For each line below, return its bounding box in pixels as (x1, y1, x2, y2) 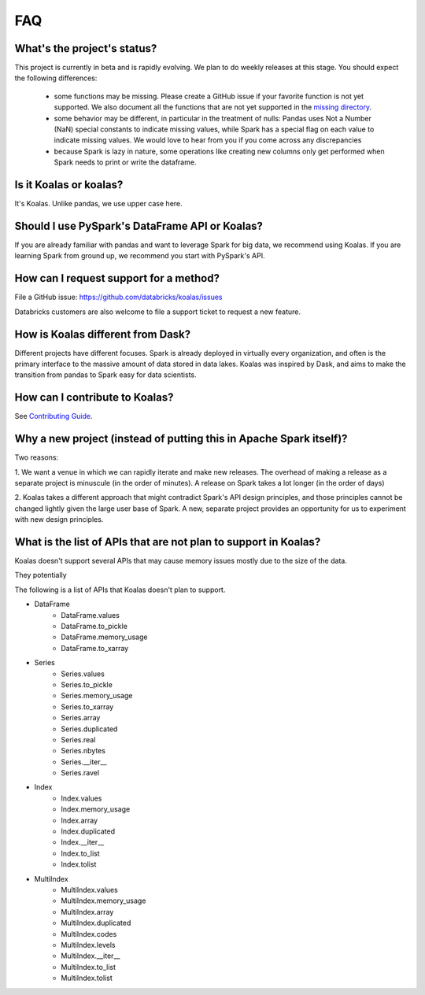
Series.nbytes (61, 746, 106, 756)
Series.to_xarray (61, 701, 114, 712)
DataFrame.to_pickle (61, 622, 128, 631)
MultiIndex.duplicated (61, 918, 131, 928)
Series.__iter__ (61, 756, 107, 767)
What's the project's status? (14, 42, 157, 55)
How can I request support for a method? (14, 272, 220, 285)
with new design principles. (14, 515, 104, 524)
